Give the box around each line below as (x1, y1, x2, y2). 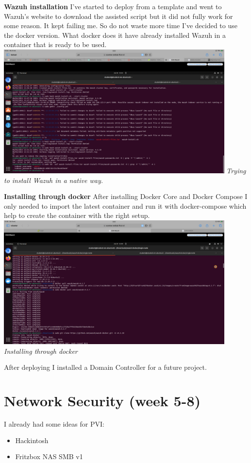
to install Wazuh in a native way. (4, 175, 103, 185)
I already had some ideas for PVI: (4, 419, 104, 429)
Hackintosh (15, 435, 49, 445)
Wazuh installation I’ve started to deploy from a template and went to (4, 1, 222, 11)
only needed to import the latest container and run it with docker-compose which (4, 200, 247, 211)
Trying (226, 165, 246, 176)
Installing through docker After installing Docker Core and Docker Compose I (4, 191, 248, 201)
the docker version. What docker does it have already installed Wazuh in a (4, 30, 226, 40)
